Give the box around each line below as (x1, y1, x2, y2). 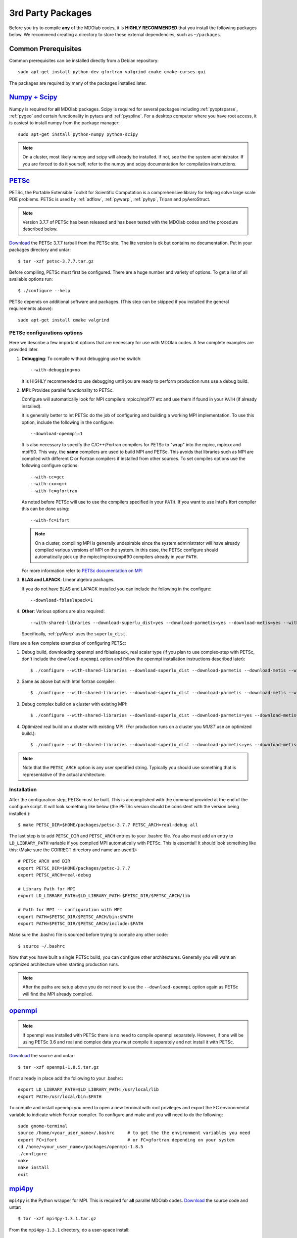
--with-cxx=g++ (30, 481, 67, 487)
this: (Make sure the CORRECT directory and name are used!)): (9, 847, 138, 853)
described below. (22, 226, 58, 232)
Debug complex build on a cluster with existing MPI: (21, 701, 128, 707)
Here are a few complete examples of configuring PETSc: (9, 640, 126, 646)
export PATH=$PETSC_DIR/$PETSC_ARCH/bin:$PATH (18, 914, 133, 920)
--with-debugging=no (30, 367, 80, 373)
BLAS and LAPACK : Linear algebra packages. (21, 577, 115, 583)
